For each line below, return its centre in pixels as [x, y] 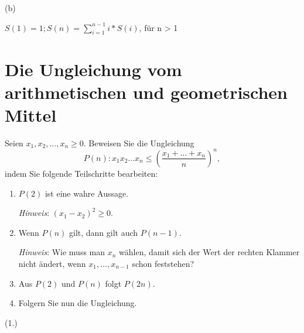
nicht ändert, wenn [52, 263]
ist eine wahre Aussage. [87, 193]
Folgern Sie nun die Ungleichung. [78, 303]
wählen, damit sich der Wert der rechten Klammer [209, 252]
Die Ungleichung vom [93, 69]
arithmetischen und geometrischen [146, 92]
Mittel [31, 114]
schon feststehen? [163, 263]
